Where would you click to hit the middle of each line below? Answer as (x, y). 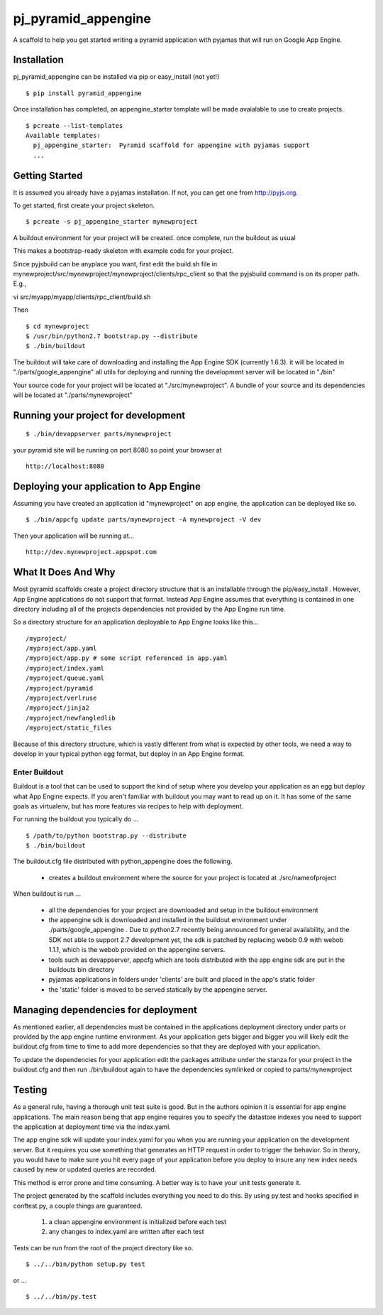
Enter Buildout (38, 772)
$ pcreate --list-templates (74, 125)
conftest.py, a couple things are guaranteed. (78, 1206)
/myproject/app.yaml (61, 649)
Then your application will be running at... (74, 536)
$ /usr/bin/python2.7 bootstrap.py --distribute (112, 336)
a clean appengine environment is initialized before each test (138, 1222)
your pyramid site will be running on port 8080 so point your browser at (118, 450)
